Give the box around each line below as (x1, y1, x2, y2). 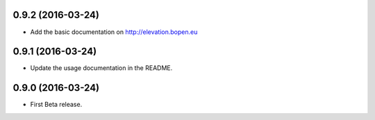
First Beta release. (30, 101, 83, 109)
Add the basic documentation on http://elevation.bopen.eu (30, 28, 198, 36)
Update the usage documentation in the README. (30, 64, 173, 72)
